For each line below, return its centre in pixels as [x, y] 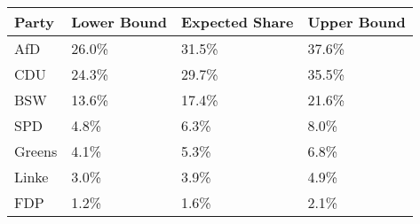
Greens [36, 151]
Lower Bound [119, 22]
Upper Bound [357, 22]
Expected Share [237, 22]
